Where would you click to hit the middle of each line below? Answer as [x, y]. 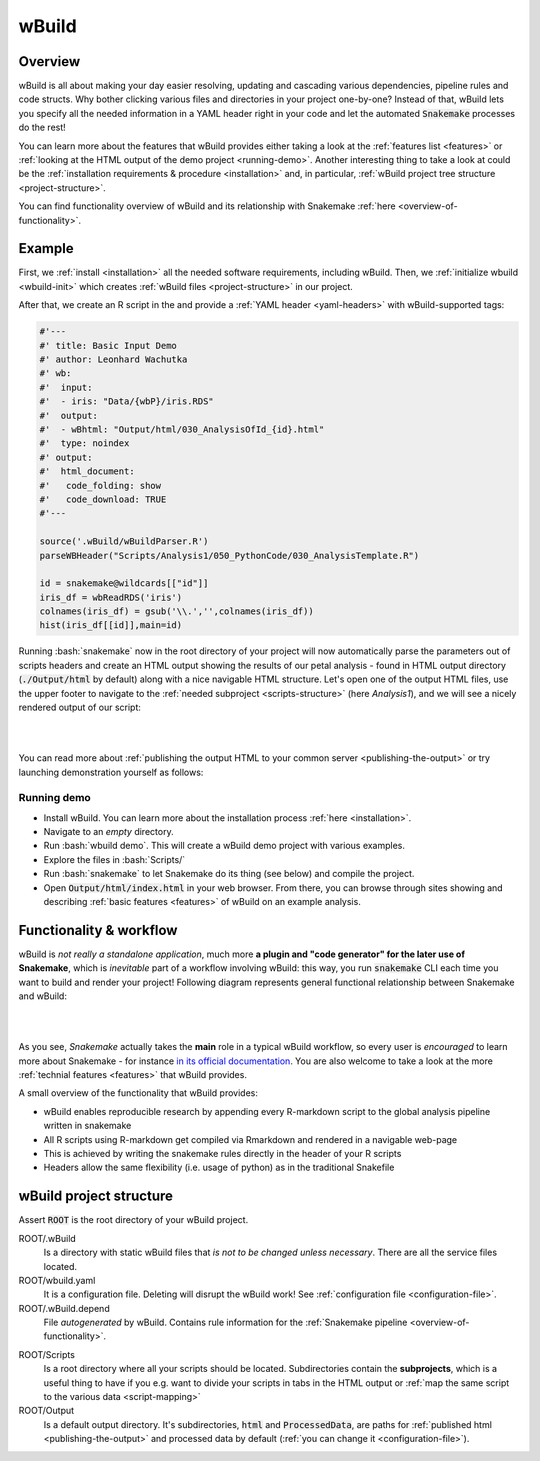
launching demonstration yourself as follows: [111, 772]
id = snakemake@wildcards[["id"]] [124, 583]
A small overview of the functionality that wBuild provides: [138, 1093]
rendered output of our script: [80, 707]
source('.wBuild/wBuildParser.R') [124, 541]
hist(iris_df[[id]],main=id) [111, 625]
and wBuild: [42, 996]
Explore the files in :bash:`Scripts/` [114, 859]
